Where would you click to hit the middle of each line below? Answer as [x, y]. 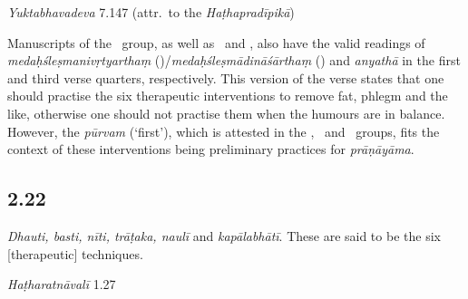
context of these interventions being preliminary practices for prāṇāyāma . [211, 149]
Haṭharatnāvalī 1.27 [62, 284]
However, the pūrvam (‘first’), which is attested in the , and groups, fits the [224, 131]
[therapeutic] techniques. [75, 253]
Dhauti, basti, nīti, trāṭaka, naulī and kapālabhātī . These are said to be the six [224, 235]
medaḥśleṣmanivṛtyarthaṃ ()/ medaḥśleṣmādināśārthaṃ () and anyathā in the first [234, 60]
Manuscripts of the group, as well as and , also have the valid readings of [216, 42]
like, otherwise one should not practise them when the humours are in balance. [226, 113]
